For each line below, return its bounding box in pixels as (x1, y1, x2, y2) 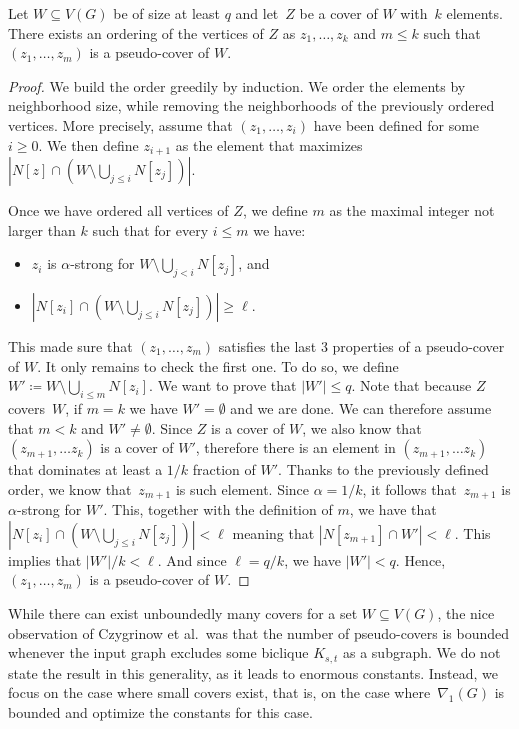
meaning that (232, 522, 315, 543)
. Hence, (395, 549, 446, 570)
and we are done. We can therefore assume (230, 397, 492, 418)
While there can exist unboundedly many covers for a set (8, 603, 358, 623)
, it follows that (362, 478, 457, 499)
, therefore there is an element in (195, 437, 396, 458)
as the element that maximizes (175, 134, 363, 155)
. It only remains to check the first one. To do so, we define (37, 355, 399, 376)
